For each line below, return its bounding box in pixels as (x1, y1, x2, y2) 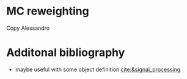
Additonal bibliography (6, 46, 125, 60)
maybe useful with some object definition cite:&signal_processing (15, 66, 181, 73)
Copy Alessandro (6, 24, 50, 32)
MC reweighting (6, 4, 90, 18)
